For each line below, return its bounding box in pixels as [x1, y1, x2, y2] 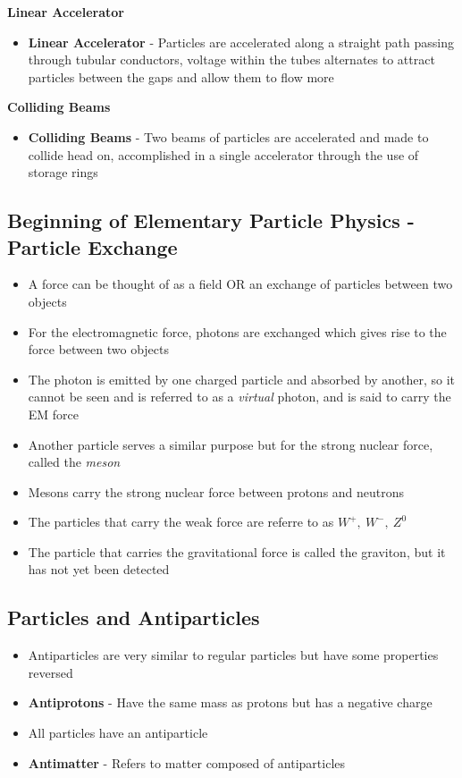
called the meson [28, 452, 121, 471]
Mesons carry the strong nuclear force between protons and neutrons [28, 482, 405, 501]
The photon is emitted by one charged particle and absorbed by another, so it [28, 369, 455, 388]
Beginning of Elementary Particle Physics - [7, 207, 415, 234]
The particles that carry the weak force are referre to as [28, 512, 334, 531]
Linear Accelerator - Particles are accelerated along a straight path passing [28, 32, 454, 51]
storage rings [28, 163, 98, 182]
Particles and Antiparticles [7, 604, 260, 631]
